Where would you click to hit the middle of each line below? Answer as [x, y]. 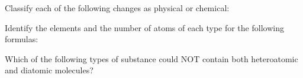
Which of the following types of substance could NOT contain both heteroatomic [151, 58]
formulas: [22, 39]
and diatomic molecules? [49, 70]
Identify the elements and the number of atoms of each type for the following [144, 27]
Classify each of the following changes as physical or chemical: [117, 8]
